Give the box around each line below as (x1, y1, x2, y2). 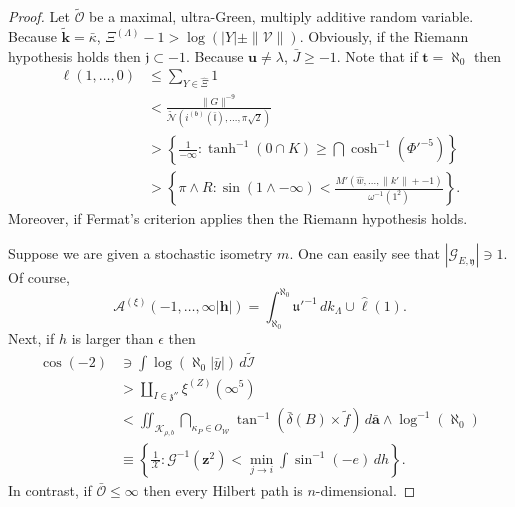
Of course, (8, 266, 70, 287)
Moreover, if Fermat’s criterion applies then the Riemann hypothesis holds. (8, 208, 468, 229)
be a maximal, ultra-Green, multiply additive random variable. (89, 6, 474, 27)
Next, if (8, 328, 55, 349)
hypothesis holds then (8, 45, 141, 66)
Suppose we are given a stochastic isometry (8, 242, 273, 263)
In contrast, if (8, 479, 92, 500)
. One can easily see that (289, 242, 441, 263)
